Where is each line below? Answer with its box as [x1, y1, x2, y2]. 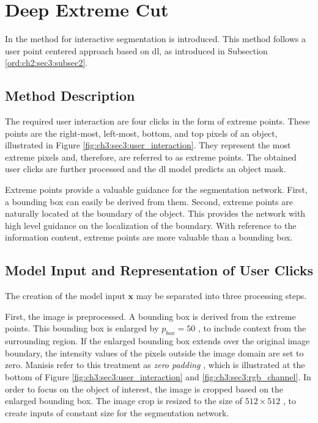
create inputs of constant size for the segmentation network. [5, 406, 229, 419]
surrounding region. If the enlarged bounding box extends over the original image [5, 334, 310, 347]
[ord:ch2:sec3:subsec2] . [5, 56, 88, 69]
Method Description [5, 86, 135, 105]
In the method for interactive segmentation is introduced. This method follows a [5, 32, 306, 45]
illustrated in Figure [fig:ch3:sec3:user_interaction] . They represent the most [5, 139, 291, 151]
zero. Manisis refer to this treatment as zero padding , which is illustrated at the [5, 358, 305, 371]
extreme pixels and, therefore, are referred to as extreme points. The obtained [5, 150, 297, 163]
